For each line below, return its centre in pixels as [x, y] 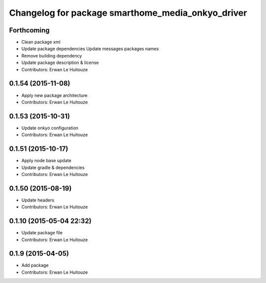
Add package [35, 265]
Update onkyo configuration [50, 128]
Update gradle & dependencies [53, 168]
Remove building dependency [52, 56]
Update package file [42, 233]
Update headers [38, 200]
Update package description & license [60, 63]
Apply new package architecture [54, 95]
